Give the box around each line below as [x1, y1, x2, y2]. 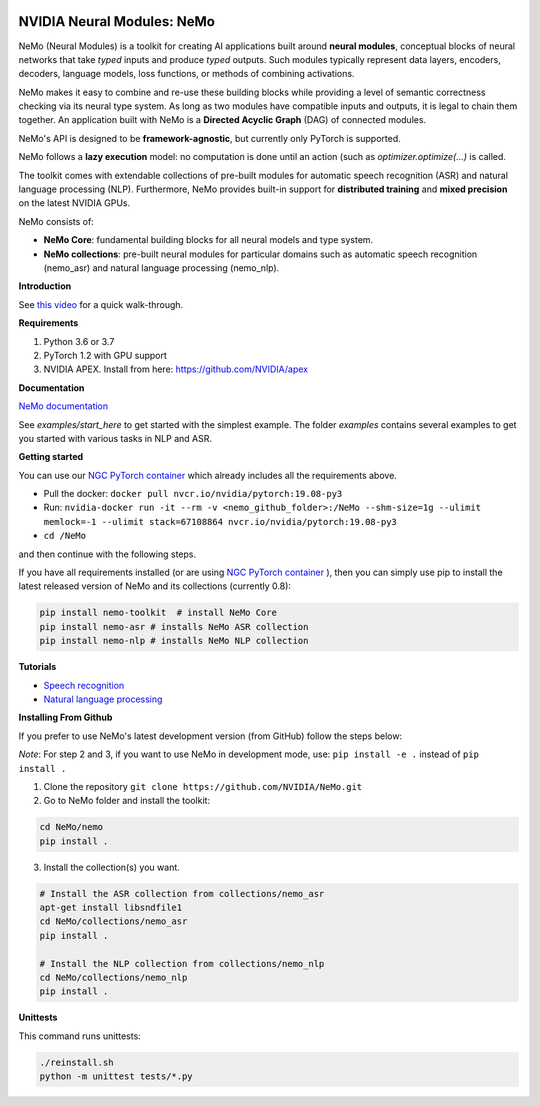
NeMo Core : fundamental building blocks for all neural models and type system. [43, 234, 374, 246]
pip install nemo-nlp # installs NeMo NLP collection [39, 635, 309, 647]
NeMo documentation [18, 400, 109, 412]
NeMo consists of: [18, 215, 94, 227]
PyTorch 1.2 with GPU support [43, 349, 167, 361]
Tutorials [18, 661, 57, 673]
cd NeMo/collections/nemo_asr [39, 916, 188, 927]
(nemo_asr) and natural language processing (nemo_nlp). [43, 261, 280, 274]
